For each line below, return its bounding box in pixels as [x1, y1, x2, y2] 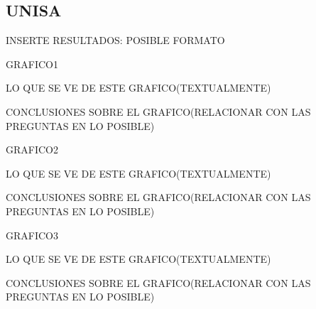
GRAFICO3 [6, 227, 58, 242]
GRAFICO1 [6, 56, 58, 71]
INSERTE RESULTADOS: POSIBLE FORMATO [6, 33, 225, 48]
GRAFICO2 [6, 142, 58, 157]
